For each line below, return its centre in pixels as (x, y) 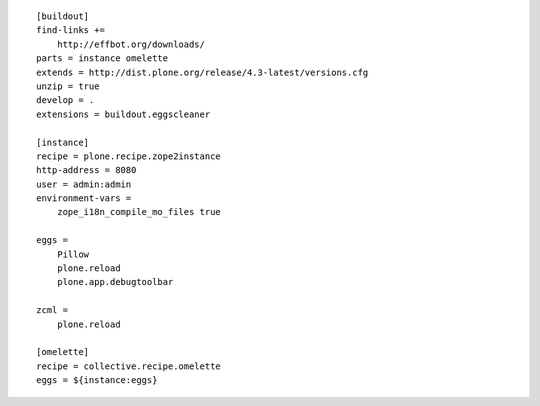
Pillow (73, 254)
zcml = (52, 310)
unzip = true (68, 86)
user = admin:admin (84, 184)
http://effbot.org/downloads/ (130, 44)
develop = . (65, 100)
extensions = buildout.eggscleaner (123, 114)
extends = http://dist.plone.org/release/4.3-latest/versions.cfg (202, 72)
